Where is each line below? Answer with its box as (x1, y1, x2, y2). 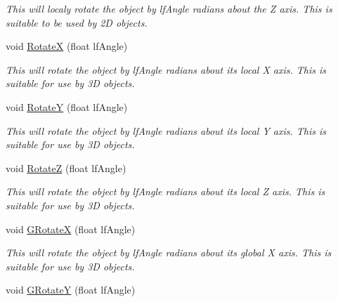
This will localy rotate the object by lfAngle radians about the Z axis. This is (6, 1, 332, 15)
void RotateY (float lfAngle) (6, 99, 128, 114)
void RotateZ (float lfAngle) (6, 160, 126, 175)
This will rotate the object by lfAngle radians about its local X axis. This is (6, 62, 327, 77)
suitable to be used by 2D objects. (6, 15, 148, 29)
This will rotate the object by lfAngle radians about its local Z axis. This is (6, 184, 325, 199)
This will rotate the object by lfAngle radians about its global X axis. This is (6, 245, 332, 260)
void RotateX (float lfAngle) (6, 39, 128, 53)
